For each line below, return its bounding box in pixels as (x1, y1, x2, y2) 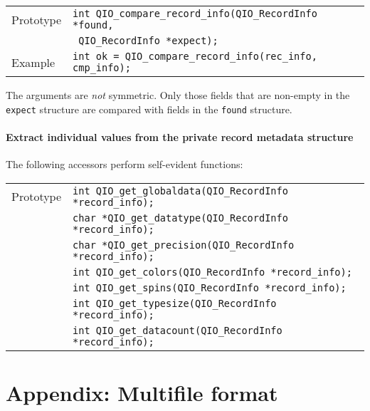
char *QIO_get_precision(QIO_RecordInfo (73, 239, 295, 251)
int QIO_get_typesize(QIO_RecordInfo (73, 297, 277, 309)
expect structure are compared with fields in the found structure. (6, 101, 292, 116)
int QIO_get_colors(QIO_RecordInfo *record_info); (73, 266, 352, 278)
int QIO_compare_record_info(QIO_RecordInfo (73, 8, 317, 19)
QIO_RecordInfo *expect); (78, 35, 218, 46)
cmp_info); (73, 62, 131, 73)
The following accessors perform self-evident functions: (6, 157, 243, 172)
